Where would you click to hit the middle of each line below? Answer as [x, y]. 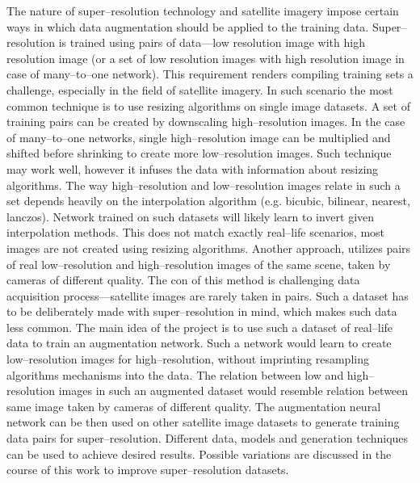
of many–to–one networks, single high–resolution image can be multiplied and [199, 137]
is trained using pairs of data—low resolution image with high [212, 42]
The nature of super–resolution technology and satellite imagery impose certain [203, 10]
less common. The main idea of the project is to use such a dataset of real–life [200, 327]
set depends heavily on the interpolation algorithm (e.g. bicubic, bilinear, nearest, [208, 201]
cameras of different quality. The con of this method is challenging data [183, 280]
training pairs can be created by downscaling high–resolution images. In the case [206, 122]
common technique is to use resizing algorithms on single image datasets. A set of [208, 105]
